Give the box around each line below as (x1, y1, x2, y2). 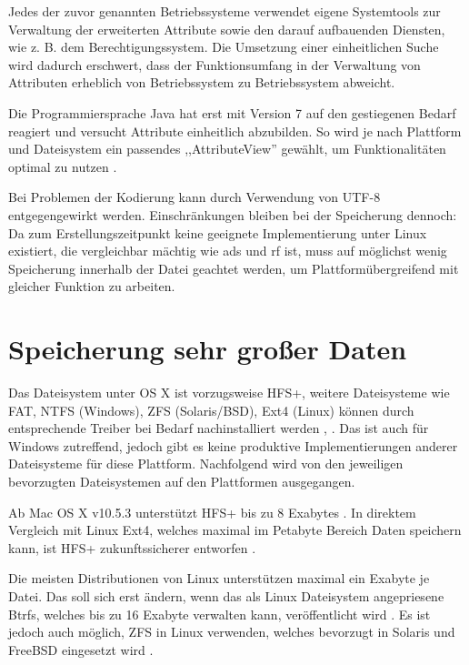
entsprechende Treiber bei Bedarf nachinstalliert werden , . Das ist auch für (8, 418, 429, 438)
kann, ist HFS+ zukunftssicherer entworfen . (8, 538, 256, 557)
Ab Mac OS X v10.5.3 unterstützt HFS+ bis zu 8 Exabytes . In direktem (8, 502, 416, 521)
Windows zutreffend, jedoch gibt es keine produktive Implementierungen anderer (8, 436, 458, 455)
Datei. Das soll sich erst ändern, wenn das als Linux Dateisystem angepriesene (8, 586, 444, 605)
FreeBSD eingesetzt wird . (8, 640, 154, 659)
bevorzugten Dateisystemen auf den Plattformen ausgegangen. (8, 472, 355, 490)
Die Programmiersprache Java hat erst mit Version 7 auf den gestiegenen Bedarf (8, 103, 456, 122)
